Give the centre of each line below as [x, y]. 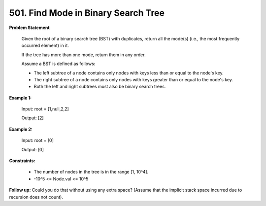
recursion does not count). [36, 197]
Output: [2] [33, 118]
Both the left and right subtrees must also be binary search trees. [100, 87]
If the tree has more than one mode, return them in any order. [83, 55]
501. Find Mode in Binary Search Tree [87, 13]
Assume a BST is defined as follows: [58, 64]
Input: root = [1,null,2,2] [45, 109]
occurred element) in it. [45, 46]
